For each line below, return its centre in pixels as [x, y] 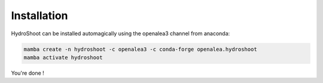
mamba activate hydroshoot [63, 57]
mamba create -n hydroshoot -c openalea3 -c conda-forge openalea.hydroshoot [140, 49]
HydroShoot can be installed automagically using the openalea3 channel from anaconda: [121, 33]
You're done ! [28, 73]
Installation [39, 16]
